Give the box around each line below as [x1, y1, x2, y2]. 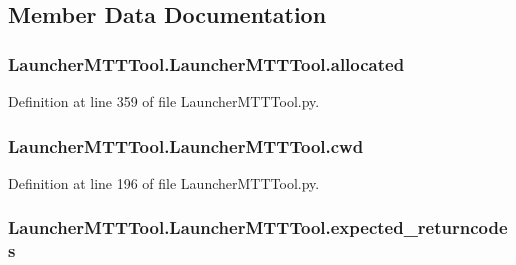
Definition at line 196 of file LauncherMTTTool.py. [8, 172, 320, 193]
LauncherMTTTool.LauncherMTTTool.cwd [8, 133, 364, 158]
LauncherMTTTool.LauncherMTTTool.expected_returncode [8, 215, 508, 240]
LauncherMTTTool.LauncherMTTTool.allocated [8, 51, 405, 76]
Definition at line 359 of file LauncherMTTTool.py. [8, 91, 320, 111]
